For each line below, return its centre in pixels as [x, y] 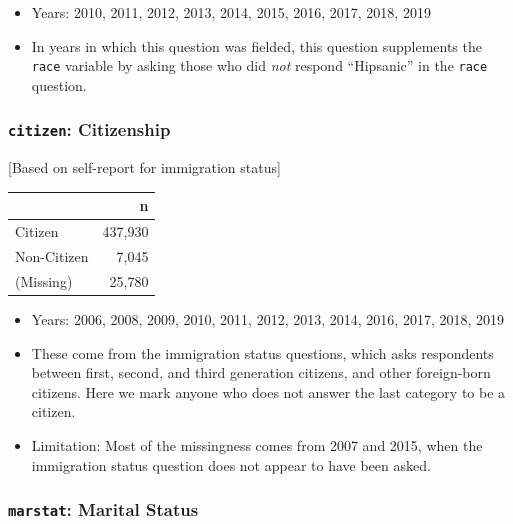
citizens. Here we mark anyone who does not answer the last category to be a [268, 391]
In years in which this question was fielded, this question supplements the [256, 45]
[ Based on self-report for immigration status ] [144, 167]
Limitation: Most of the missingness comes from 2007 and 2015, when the [257, 444]
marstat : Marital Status [103, 509]
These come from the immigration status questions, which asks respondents [262, 352]
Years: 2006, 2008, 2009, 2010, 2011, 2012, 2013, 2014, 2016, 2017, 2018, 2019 [268, 318]
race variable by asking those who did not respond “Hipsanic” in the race [259, 65]
